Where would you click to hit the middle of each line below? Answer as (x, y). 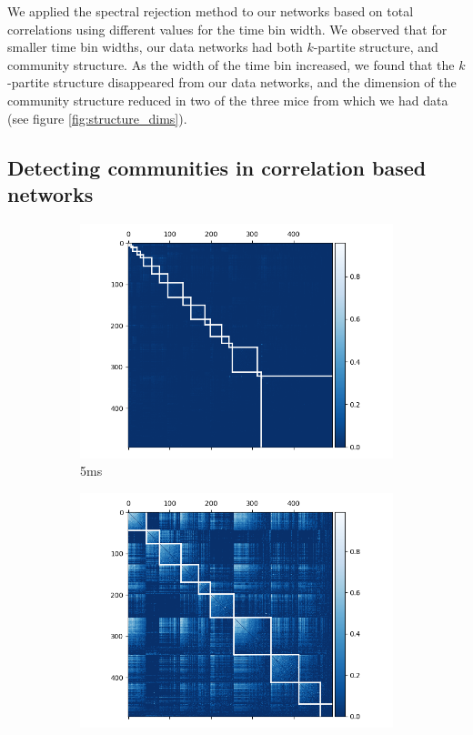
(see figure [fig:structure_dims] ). (97, 118)
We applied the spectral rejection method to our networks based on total (211, 11)
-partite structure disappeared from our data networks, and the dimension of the (232, 82)
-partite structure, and (376, 47)
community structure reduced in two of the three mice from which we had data (228, 100)
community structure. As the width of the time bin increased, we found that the (231, 64)
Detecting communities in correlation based (217, 167)
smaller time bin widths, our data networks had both (155, 47)
